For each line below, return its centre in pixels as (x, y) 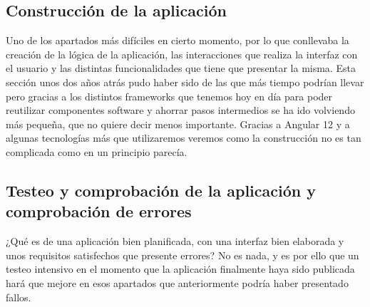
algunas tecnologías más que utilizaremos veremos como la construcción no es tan (184, 138)
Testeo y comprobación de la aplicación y (161, 190)
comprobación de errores (99, 211)
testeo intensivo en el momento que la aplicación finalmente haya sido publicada (180, 269)
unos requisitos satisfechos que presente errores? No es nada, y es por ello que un (183, 255)
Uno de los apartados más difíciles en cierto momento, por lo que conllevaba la (178, 40)
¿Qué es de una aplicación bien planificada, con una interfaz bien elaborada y (175, 241)
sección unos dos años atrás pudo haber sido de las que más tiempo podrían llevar (185, 82)
